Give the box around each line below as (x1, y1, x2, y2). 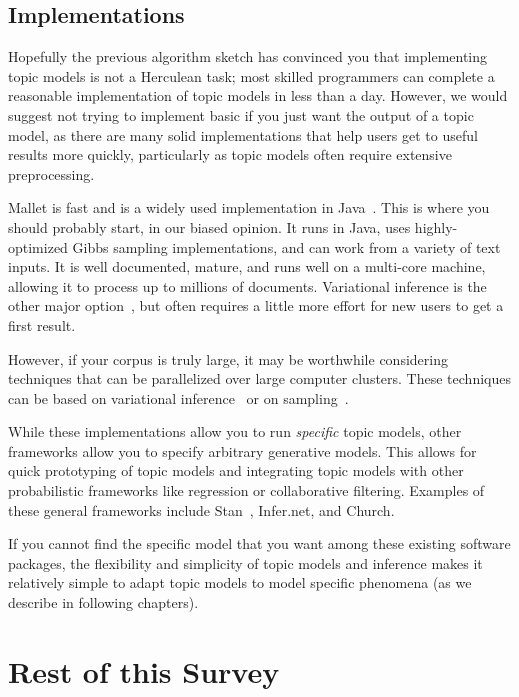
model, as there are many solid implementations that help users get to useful (8, 124, 478, 145)
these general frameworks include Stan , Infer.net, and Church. (8, 499, 395, 520)
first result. (8, 314, 76, 335)
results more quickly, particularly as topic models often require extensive (8, 144, 452, 165)
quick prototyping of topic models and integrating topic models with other (8, 460, 464, 481)
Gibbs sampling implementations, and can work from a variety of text (72, 236, 501, 257)
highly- (414, 216, 458, 237)
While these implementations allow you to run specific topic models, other (8, 421, 462, 442)
